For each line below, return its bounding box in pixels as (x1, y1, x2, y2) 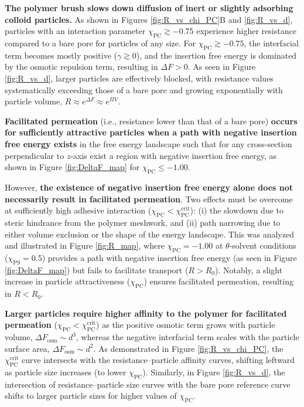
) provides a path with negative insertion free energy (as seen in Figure (42, 251, 297, 263)
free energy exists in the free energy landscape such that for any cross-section (5, 137, 292, 150)
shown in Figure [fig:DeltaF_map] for (5, 161, 140, 173)
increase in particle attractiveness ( (5, 275, 131, 287)
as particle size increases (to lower (5, 366, 127, 378)
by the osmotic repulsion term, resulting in (5, 60, 158, 73)
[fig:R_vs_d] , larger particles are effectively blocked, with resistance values (5, 72, 274, 84)
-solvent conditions (229, 239, 296, 252)
